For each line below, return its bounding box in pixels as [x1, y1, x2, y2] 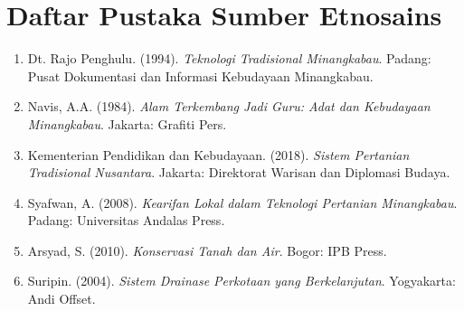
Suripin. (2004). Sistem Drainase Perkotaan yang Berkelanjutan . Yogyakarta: [27, 271, 456, 290]
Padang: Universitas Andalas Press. [27, 211, 225, 230]
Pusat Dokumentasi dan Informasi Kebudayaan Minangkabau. [27, 66, 374, 85]
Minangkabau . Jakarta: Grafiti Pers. [27, 114, 227, 133]
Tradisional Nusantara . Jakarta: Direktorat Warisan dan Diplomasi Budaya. [27, 163, 450, 182]
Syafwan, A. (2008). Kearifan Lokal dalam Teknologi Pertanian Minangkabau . [27, 193, 458, 212]
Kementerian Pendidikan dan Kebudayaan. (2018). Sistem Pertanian [27, 145, 410, 164]
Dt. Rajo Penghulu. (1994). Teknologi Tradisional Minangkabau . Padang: [27, 49, 431, 68]
